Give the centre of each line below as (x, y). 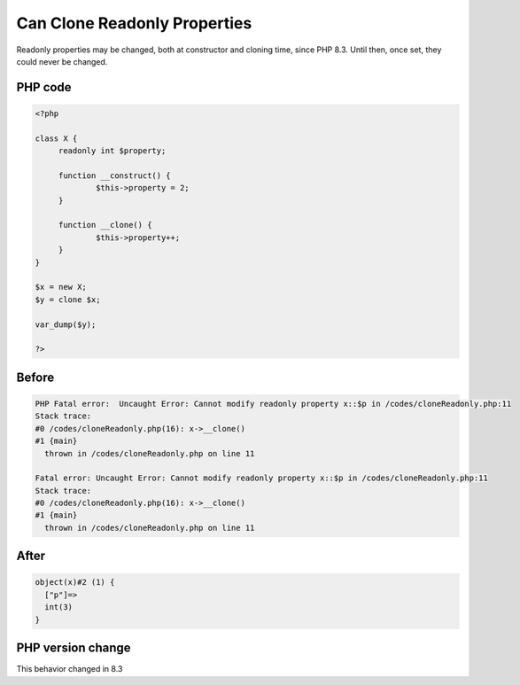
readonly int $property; (112, 151)
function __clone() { (105, 225)
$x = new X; (61, 287)
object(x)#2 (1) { (75, 582)
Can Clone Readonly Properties (134, 23)
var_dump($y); (66, 324)
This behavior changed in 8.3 (70, 669)
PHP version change (74, 648)
